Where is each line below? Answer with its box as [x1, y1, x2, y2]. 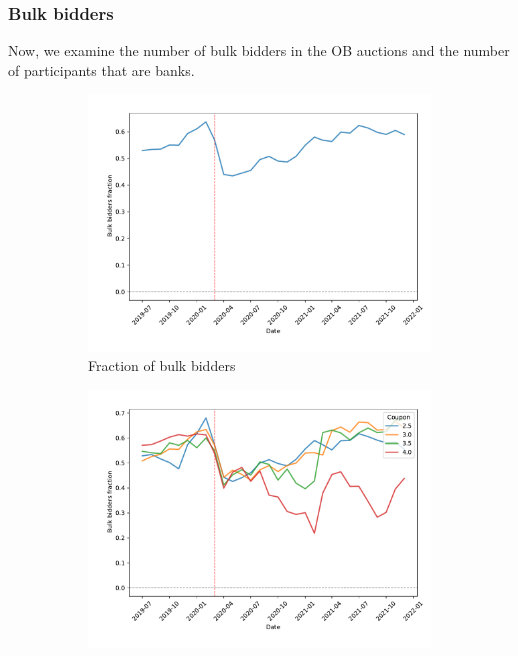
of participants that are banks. [8, 59, 195, 80]
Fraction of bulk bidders [88, 355, 236, 376]
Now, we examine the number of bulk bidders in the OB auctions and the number [8, 40, 510, 61]
